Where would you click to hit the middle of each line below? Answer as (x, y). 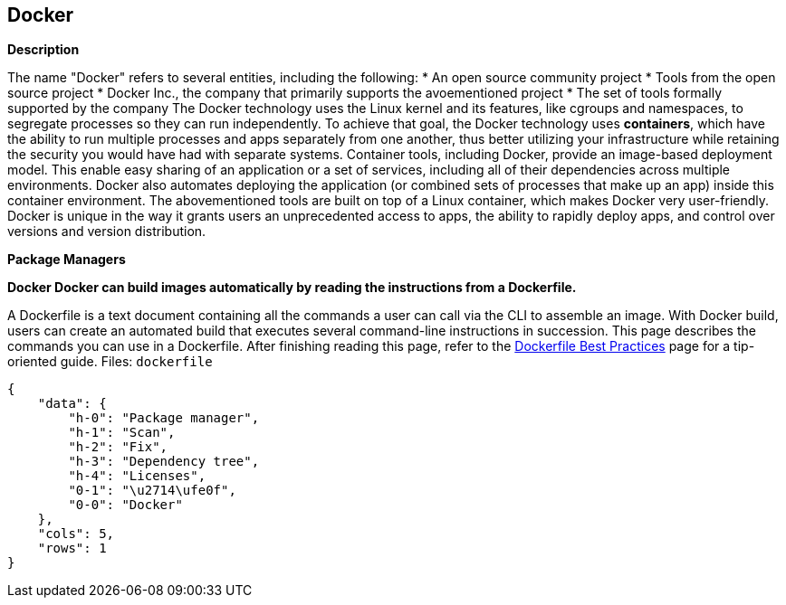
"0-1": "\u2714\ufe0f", (152, 491)
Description (43, 50)
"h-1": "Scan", (122, 433)
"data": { (72, 404)
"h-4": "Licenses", (137, 476)
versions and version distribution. (107, 232)
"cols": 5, (76, 534)
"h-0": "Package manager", (164, 418)
